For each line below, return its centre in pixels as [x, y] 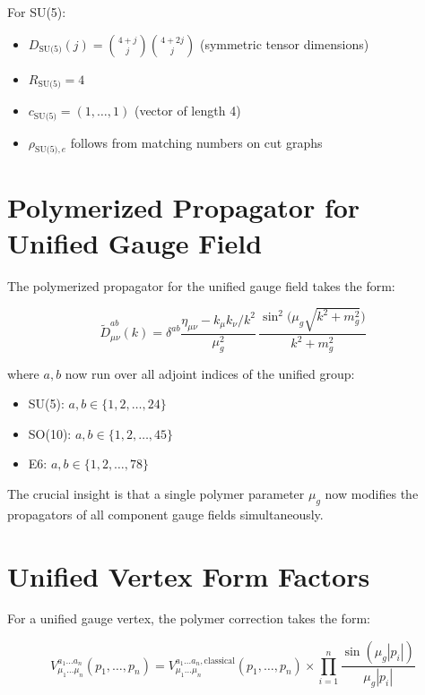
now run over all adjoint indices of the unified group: [210, 373]
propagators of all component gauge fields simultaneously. [165, 514]
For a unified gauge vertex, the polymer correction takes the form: [189, 618]
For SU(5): [37, 12]
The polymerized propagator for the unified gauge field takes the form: [201, 285]
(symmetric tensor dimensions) [284, 43]
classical [219, 661]
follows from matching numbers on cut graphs [196, 142]
